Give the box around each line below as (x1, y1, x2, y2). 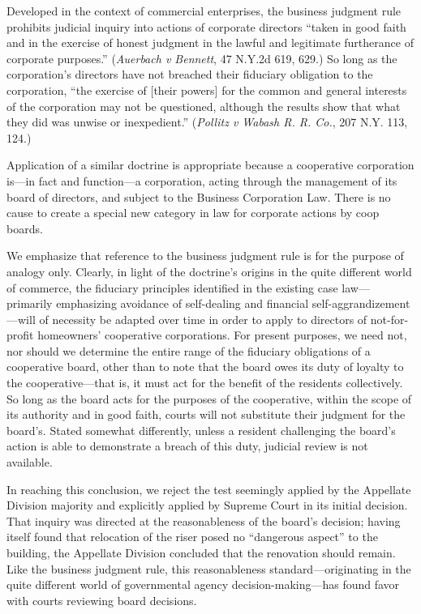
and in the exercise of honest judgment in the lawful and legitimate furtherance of (6, 34, 414, 51)
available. (6, 454, 53, 471)
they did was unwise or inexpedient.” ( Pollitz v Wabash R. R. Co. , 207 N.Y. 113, (6, 113, 408, 130)
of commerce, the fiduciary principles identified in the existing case (6, 279, 338, 296)
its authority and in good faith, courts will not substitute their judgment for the (6, 406, 406, 423)
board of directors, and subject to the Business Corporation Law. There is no (6, 188, 391, 205)
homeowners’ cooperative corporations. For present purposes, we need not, (37, 326, 407, 343)
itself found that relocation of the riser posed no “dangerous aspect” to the (6, 528, 378, 545)
